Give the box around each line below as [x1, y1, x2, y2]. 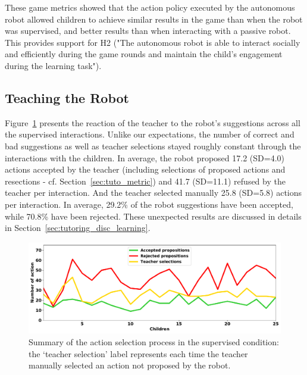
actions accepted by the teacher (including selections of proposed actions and [5, 163, 286, 176]
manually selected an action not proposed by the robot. [29, 359, 231, 371]
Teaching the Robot [5, 88, 129, 107]
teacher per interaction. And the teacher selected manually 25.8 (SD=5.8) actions [5, 186, 302, 199]
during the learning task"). [5, 59, 102, 71]
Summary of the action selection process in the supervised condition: [29, 335, 279, 348]
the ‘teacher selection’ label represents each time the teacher [29, 347, 248, 360]
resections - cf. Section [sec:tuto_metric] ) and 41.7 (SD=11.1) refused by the [5, 174, 286, 187]
